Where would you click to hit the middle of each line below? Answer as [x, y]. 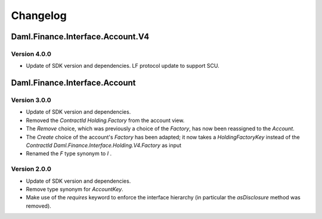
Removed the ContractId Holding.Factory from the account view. [105, 120]
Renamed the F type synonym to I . [69, 154]
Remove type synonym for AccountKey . [75, 189]
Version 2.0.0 [31, 169]
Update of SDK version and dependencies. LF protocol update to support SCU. [123, 66]
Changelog [39, 15]
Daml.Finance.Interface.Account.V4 [80, 37]
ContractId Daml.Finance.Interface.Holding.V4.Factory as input [104, 145]
